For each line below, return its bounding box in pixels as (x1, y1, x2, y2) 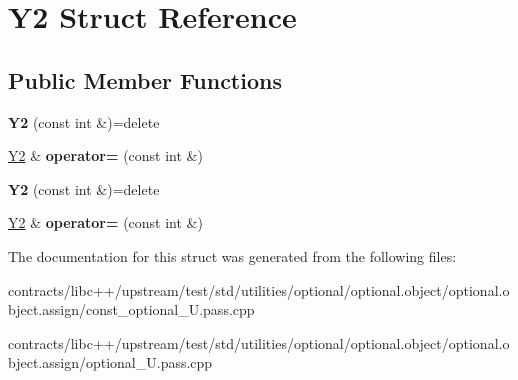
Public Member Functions (8, 64, 282, 95)
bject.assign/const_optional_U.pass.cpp (8, 299, 255, 320)
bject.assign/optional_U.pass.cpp (8, 352, 213, 373)
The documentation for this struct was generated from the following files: (8, 245, 457, 266)
